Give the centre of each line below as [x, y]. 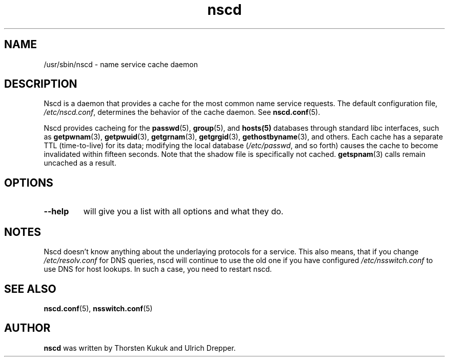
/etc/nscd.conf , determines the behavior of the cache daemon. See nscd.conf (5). [182, 112]
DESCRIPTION [41, 84]
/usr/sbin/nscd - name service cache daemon [121, 64]
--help [56, 212]
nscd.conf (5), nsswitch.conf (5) [98, 308]
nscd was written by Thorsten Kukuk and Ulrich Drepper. [140, 348]
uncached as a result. [80, 163]
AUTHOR [27, 328]
